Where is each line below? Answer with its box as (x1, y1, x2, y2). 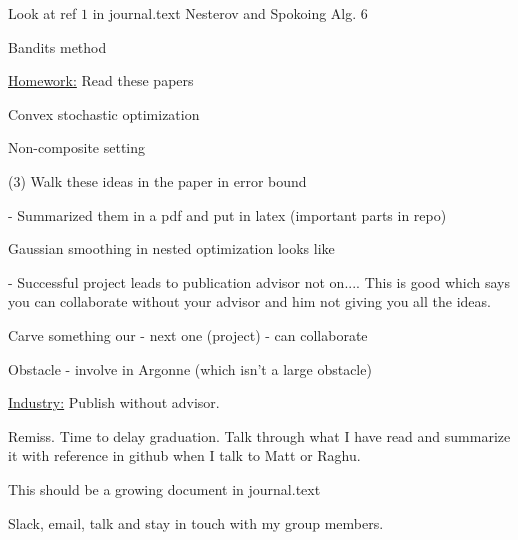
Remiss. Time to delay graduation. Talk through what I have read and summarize (8, 425, 511, 446)
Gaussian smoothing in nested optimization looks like (8, 238, 335, 259)
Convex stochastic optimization (8, 103, 200, 124)
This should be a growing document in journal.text (8, 478, 321, 499)
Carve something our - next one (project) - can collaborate (8, 324, 368, 345)
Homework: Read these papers (8, 70, 194, 91)
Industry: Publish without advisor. (8, 392, 220, 413)
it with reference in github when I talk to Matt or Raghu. (8, 445, 361, 466)
